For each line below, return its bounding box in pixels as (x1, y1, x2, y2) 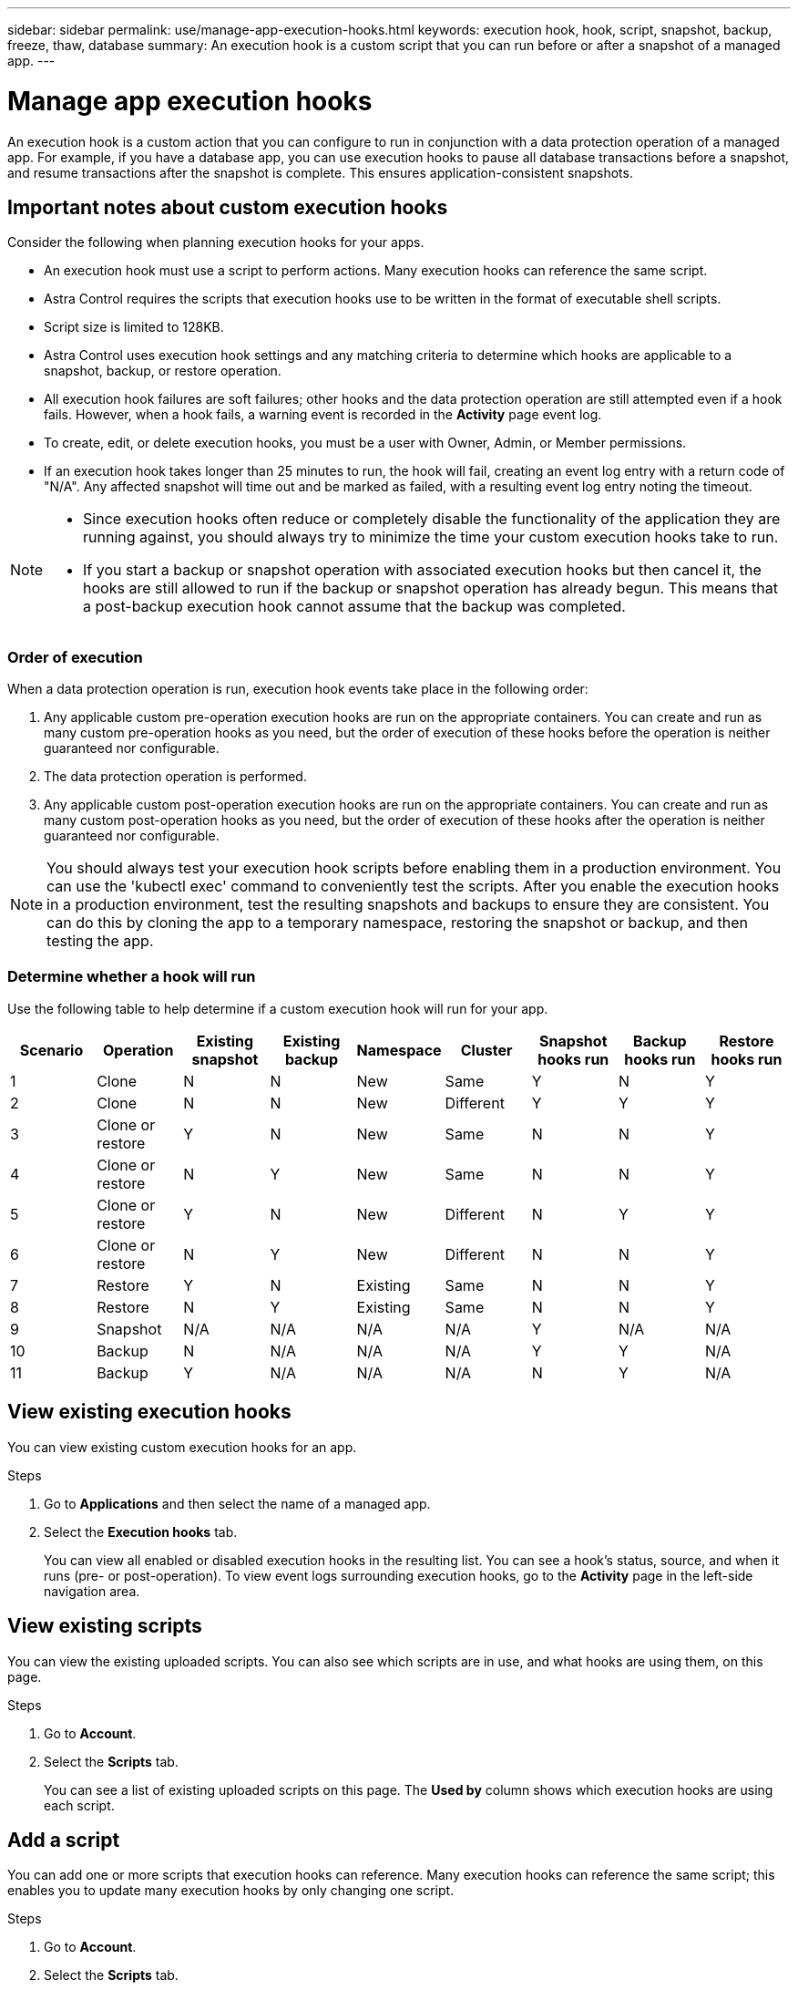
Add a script (7, 1828, 120, 1851)
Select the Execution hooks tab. (44, 1523, 238, 1540)
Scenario (19, 1040, 84, 1059)
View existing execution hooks (7, 1400, 292, 1424)
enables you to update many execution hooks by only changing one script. (7, 1882, 455, 1899)
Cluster (460, 1040, 513, 1059)
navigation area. (44, 1583, 140, 1599)
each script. (44, 1797, 115, 1813)
